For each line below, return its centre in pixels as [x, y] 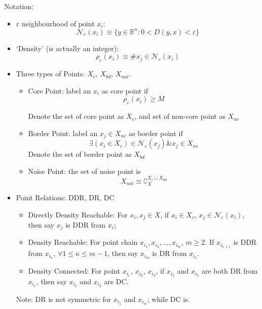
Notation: [19, 6]
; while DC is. [169, 299]
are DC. [116, 281]
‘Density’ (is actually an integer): [67, 48]
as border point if [156, 133]
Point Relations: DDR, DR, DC [65, 197]
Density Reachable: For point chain [83, 242]
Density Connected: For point [74, 271]
